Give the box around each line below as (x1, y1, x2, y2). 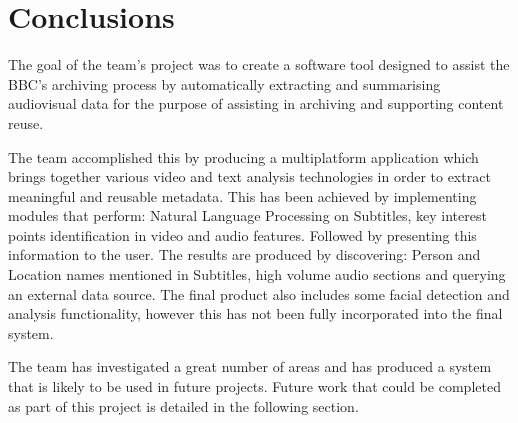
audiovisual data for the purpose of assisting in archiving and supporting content (8, 93, 504, 114)
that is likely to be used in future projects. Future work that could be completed (8, 376, 501, 397)
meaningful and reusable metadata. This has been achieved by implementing (8, 185, 477, 206)
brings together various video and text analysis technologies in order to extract (8, 166, 491, 187)
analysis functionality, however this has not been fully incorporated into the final (8, 303, 503, 324)
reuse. (8, 112, 44, 133)
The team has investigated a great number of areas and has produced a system (8, 356, 492, 377)
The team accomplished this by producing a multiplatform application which (8, 146, 479, 167)
